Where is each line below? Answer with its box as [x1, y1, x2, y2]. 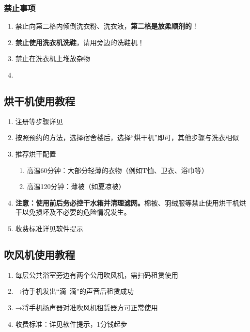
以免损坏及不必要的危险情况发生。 [22, 207, 131, 217]
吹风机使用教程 [4, 247, 75, 262]
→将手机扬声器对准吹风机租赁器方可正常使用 [15, 302, 158, 312]
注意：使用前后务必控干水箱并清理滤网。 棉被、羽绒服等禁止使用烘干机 [15, 197, 239, 207]
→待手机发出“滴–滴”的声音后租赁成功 [15, 286, 134, 296]
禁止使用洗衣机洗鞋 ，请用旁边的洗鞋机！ [15, 37, 144, 47]
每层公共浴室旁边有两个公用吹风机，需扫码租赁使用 [15, 269, 178, 280]
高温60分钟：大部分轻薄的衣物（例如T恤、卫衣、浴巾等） [27, 165, 208, 175]
